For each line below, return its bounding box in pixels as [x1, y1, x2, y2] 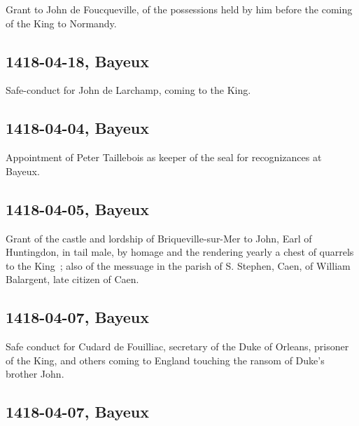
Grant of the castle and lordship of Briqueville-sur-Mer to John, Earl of [6, 231, 312, 245]
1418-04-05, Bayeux [6, 198, 149, 219]
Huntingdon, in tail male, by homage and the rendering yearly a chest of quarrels [6, 245, 354, 259]
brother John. [6, 366, 64, 381]
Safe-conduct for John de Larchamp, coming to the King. [6, 83, 251, 97]
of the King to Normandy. [6, 15, 117, 30]
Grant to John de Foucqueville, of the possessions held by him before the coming [6, 2, 353, 16]
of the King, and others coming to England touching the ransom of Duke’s [6, 352, 325, 367]
